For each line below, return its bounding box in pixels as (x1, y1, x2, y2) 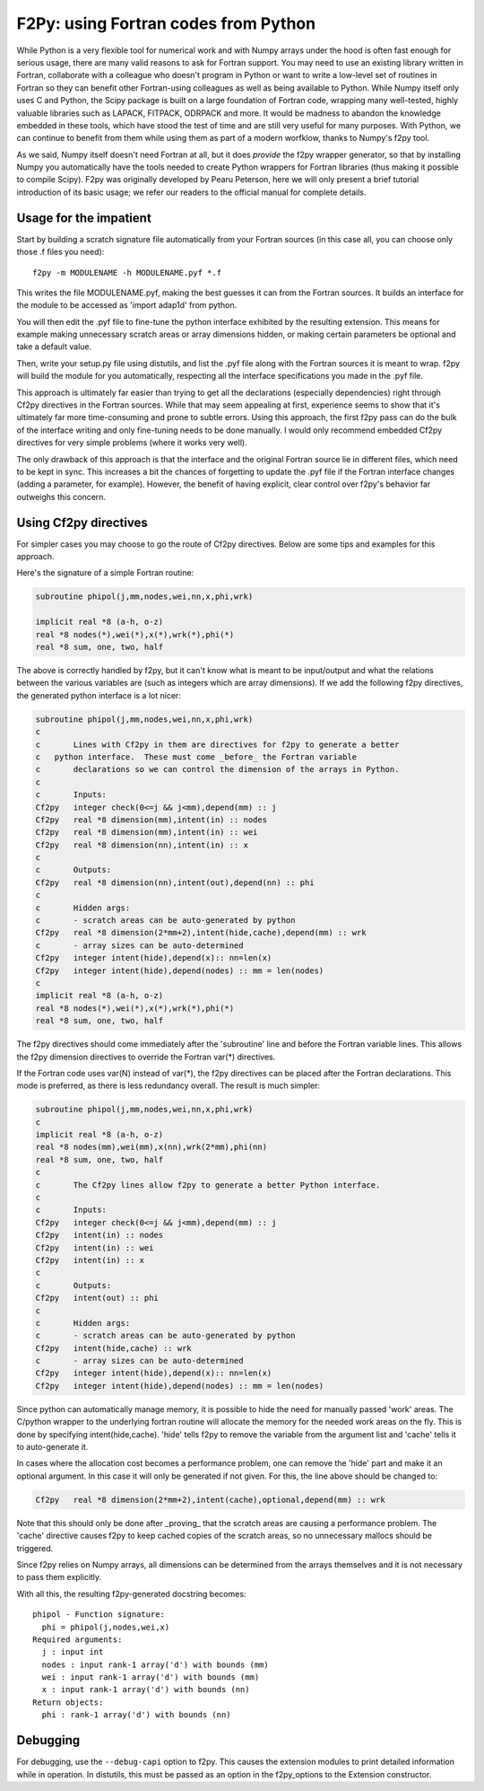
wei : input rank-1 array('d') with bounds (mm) (41, 1672, 260, 1682)
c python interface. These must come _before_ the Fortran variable (35, 751, 358, 762)
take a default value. (16, 341, 92, 352)
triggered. (16, 1542, 54, 1553)
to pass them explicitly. (16, 1572, 102, 1583)
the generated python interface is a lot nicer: (16, 689, 181, 700)
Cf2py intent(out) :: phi (35, 1293, 159, 1304)
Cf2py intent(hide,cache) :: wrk (35, 1343, 192, 1353)
